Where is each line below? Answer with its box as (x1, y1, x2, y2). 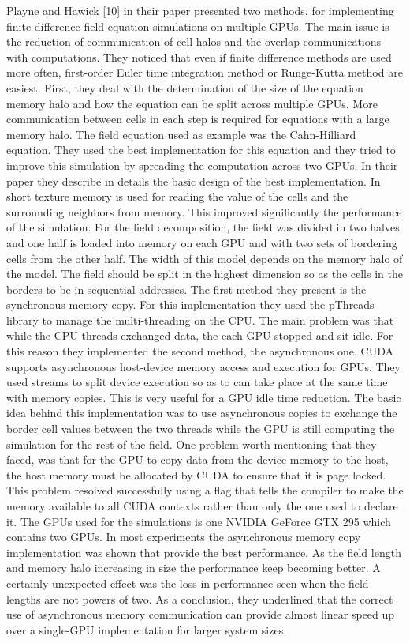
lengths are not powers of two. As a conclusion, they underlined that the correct (6, 590, 393, 607)
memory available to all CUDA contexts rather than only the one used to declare (6, 498, 398, 513)
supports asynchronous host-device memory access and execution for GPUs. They (6, 358, 401, 374)
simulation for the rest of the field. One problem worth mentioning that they (6, 435, 377, 452)
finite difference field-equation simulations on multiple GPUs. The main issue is (6, 17, 389, 34)
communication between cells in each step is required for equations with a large (6, 111, 389, 127)
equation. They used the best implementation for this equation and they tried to (6, 141, 396, 158)
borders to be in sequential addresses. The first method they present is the (6, 280, 367, 297)
